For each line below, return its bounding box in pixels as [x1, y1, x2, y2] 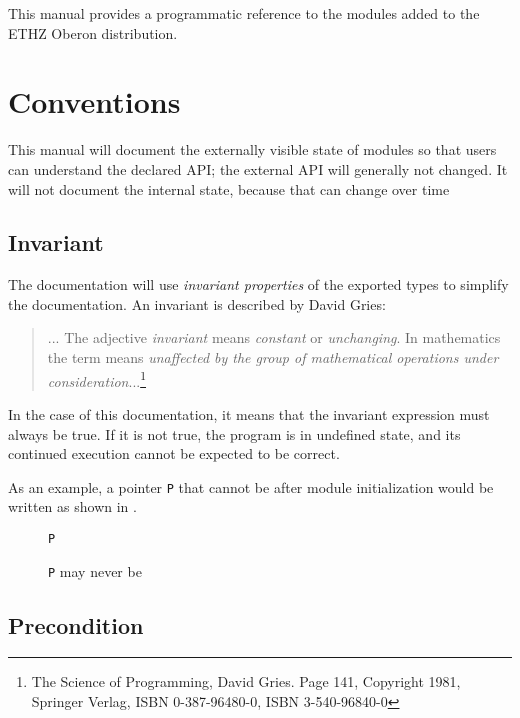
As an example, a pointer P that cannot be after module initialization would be [8, 476, 494, 497]
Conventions [8, 81, 181, 122]
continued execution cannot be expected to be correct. [8, 443, 340, 464]
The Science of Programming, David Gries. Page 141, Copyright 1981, [31, 671, 461, 692]
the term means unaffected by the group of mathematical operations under [47, 347, 499, 368]
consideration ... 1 [47, 367, 147, 391]
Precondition [8, 609, 144, 640]
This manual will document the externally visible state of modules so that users [8, 139, 497, 160]
